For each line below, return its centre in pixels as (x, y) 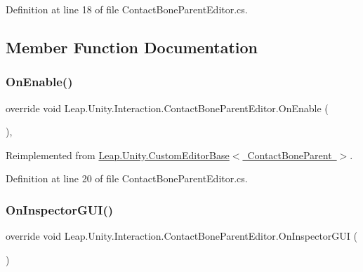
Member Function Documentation (132, 47)
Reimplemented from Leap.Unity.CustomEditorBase (118, 155)
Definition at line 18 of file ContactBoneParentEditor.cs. (127, 9)
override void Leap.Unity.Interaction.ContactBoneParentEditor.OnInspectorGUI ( (181, 236)
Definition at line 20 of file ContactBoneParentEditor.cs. (127, 178)
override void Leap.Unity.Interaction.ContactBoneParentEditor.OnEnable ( (167, 108)
